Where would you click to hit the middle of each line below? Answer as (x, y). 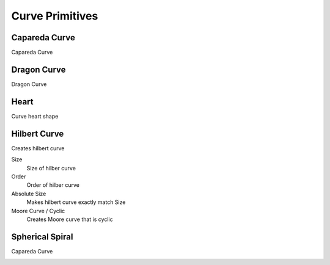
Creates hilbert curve (38, 148)
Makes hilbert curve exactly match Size (76, 202)
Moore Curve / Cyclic (38, 211)
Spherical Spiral (42, 237)
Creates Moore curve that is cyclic (70, 219)
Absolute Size (29, 194)
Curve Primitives (55, 16)
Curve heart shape (35, 116)
